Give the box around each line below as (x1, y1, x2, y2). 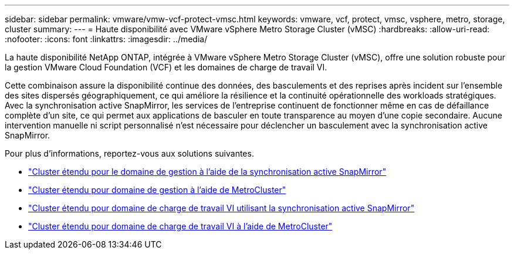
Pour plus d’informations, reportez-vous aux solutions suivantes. (5, 148, 254, 158)
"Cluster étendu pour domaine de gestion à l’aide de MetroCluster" (28, 185, 286, 195)
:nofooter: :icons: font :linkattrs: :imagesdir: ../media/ (5, 34, 208, 44)
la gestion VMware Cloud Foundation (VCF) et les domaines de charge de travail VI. (5, 62, 327, 72)
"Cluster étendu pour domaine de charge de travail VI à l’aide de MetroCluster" (28, 221, 333, 231)
